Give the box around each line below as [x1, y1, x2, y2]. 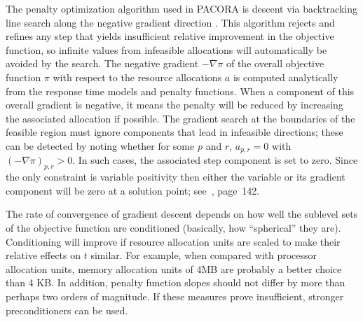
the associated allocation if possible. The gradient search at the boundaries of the [6, 111, 355, 125]
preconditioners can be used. [6, 302, 128, 317]
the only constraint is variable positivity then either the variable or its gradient [6, 169, 345, 184]
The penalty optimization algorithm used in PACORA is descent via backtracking [6, 1, 357, 15]
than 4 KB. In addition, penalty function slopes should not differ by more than [6, 275, 345, 290]
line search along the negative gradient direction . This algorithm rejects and [6, 15, 335, 29]
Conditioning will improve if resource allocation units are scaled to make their [6, 234, 341, 248]
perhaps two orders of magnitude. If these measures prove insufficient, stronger [6, 288, 344, 303]
